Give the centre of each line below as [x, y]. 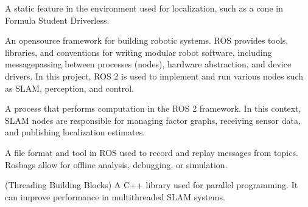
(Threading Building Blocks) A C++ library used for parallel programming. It [152, 185]
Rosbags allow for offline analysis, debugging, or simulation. [116, 164]
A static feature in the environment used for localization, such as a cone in [144, 8]
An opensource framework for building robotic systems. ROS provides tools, [147, 40]
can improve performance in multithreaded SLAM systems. [115, 196]
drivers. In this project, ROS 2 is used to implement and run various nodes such [154, 76]
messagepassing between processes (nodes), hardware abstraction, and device [148, 64]
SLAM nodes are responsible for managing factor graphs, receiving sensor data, [153, 120]
